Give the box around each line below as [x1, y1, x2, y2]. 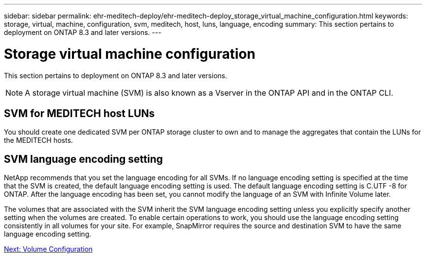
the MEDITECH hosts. [4, 136, 73, 145]
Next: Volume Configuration [4, 245, 93, 254]
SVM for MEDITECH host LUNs [4, 107, 155, 120]
